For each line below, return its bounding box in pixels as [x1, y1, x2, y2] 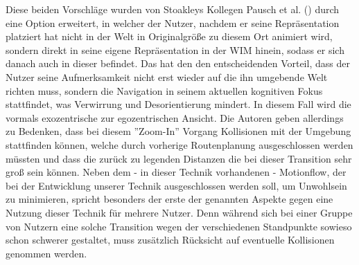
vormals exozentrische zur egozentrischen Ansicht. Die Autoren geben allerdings [6, 110, 344, 125]
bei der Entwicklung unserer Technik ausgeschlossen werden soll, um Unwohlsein [6, 178, 347, 192]
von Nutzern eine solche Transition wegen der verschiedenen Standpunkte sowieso [6, 219, 352, 233]
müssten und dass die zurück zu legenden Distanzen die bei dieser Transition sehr [6, 151, 352, 165]
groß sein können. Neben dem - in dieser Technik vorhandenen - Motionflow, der [6, 165, 347, 179]
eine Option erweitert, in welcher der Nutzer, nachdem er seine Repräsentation [6, 15, 340, 30]
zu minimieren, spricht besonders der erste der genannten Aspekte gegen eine [6, 192, 333, 206]
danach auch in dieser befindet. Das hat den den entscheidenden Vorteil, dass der [6, 56, 350, 71]
